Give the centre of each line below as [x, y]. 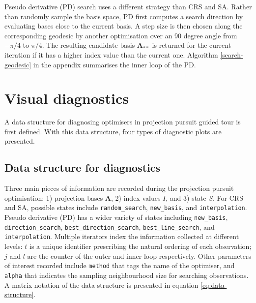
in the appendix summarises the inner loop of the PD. [114, 64]
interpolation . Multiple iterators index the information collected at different [122, 236]
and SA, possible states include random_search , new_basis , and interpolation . [126, 207]
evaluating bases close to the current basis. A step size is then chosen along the [124, 26]
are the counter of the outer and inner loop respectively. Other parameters [139, 256]
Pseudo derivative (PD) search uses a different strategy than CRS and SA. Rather [128, 6]
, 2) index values [136, 197]
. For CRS [228, 197]
